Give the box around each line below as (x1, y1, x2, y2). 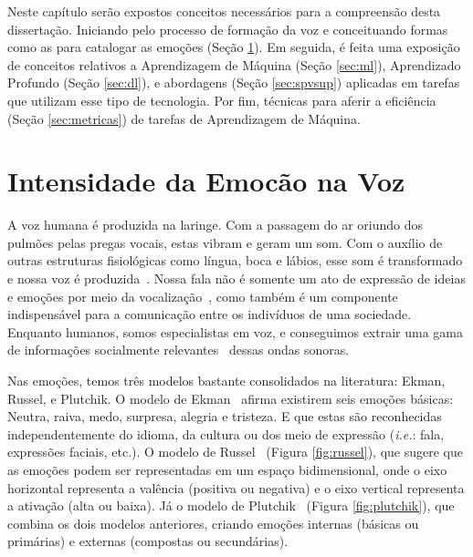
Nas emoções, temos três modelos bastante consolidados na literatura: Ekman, (7, 371, 446, 390)
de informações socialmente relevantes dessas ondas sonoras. (7, 340, 350, 359)
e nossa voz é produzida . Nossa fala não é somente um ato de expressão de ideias (7, 269, 466, 288)
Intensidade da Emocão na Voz (7, 162, 405, 200)
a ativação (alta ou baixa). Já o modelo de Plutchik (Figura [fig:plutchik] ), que (7, 496, 455, 515)
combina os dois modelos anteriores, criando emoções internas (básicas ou (7, 513, 419, 532)
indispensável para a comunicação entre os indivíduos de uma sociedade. (7, 304, 412, 324)
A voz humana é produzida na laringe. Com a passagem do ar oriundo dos (7, 215, 423, 234)
